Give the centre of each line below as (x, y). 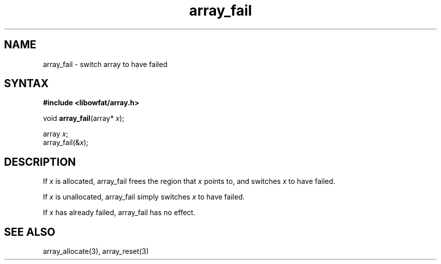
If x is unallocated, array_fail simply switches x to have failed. (144, 197)
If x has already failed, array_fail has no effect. (119, 213)
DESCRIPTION (40, 162)
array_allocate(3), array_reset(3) (96, 251)
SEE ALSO (30, 232)
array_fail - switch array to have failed (105, 64)
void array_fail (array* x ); (84, 118)
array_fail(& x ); (66, 143)
